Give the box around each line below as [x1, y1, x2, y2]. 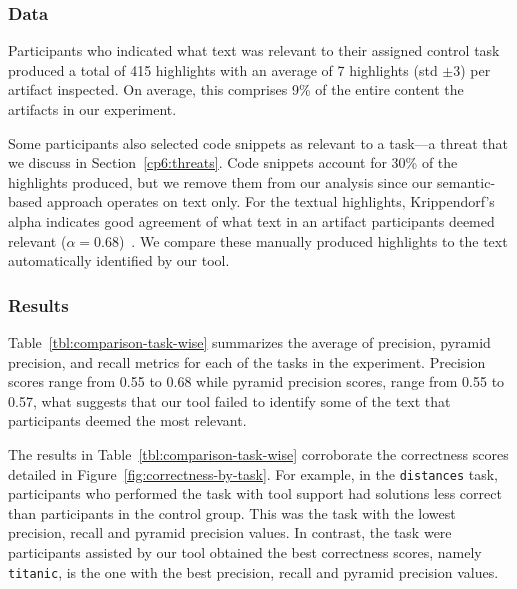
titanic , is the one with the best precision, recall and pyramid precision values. [8, 561, 499, 582]
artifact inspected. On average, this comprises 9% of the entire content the [8, 79, 464, 100]
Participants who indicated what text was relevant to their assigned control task [8, 40, 500, 61]
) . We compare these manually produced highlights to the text [118, 230, 508, 251]
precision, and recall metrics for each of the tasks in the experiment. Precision [8, 351, 486, 372]
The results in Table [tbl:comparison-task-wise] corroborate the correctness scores [8, 443, 509, 464]
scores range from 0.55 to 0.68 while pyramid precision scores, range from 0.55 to [8, 371, 505, 392]
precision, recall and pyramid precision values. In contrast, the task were [8, 522, 452, 543]
